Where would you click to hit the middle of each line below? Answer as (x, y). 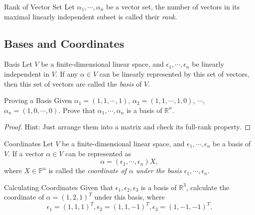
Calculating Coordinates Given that (59, 187)
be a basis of (232, 143)
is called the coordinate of (87, 170)
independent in (27, 73)
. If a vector (26, 153)
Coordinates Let (29, 143)
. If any (67, 73)
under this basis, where (129, 197)
